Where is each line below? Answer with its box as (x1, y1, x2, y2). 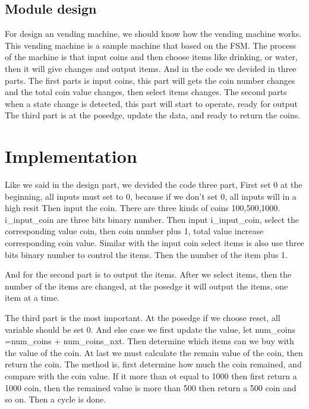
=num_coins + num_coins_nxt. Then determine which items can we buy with (5, 335, 294, 347)
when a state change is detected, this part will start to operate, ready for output (5, 97, 298, 109)
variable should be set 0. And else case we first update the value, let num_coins (5, 323, 295, 335)
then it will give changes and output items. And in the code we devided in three (5, 62, 297, 74)
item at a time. (5, 291, 59, 304)
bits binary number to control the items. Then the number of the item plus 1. (5, 248, 288, 260)
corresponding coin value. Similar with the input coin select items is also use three (5, 237, 304, 249)
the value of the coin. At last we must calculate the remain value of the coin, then (5, 346, 303, 358)
